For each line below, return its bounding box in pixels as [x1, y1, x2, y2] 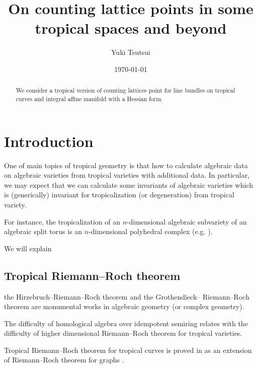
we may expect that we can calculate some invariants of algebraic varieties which [4, 179, 253, 190]
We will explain [4, 243, 52, 253]
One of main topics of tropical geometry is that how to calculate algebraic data [4, 160, 248, 170]
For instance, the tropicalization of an [4, 216, 120, 227]
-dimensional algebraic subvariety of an [127, 216, 247, 227]
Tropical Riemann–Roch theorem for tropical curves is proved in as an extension [4, 344, 252, 355]
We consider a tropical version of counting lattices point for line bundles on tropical [16, 86, 235, 95]
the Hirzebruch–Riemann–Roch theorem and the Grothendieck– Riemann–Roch [4, 291, 249, 302]
